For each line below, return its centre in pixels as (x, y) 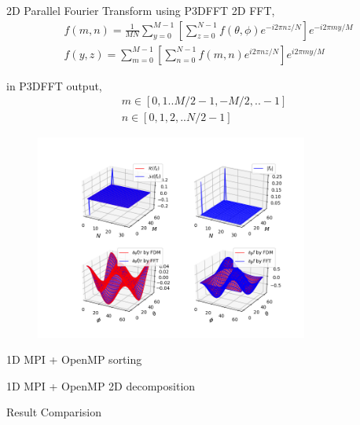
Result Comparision (54, 412)
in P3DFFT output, (54, 85)
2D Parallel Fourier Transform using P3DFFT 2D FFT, (141, 10)
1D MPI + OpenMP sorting (74, 359)
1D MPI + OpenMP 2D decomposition (101, 385)
